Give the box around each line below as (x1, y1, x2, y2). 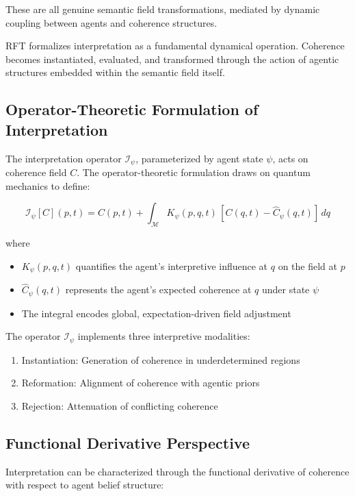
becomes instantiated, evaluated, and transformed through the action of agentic (5, 51, 339, 66)
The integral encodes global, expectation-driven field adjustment (21, 306, 291, 320)
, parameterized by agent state (135, 151, 263, 165)
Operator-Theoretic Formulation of (5, 99, 259, 120)
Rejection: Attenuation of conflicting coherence (21, 398, 218, 412)
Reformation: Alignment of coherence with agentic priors (21, 375, 260, 390)
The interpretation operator (5, 151, 122, 165)
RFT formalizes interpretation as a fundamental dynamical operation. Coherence (5, 38, 345, 53)
